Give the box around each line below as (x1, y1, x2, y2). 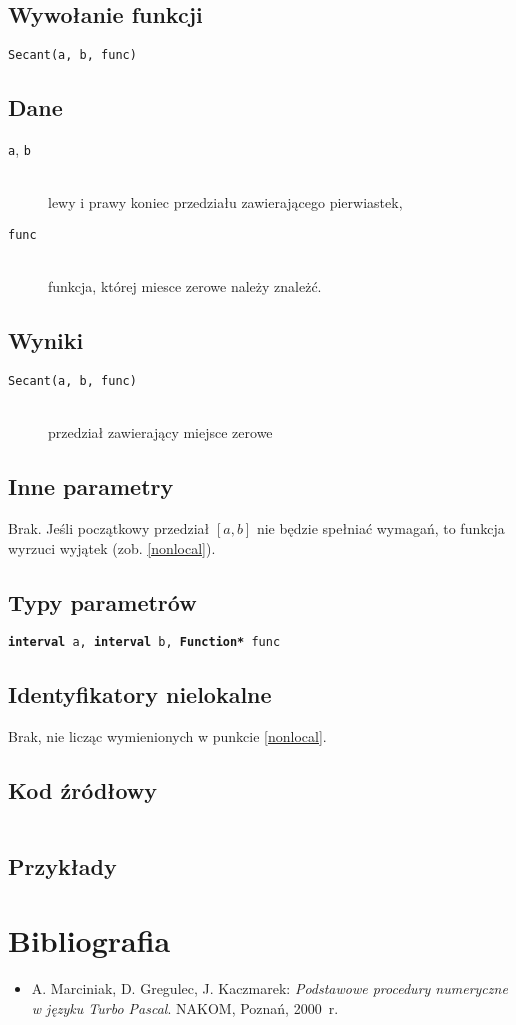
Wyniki (8, 325, 84, 356)
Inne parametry (8, 471, 174, 502)
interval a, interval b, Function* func (8, 635, 281, 650)
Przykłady (8, 851, 117, 882)
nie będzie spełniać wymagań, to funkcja (256, 518, 505, 538)
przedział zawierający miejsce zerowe (48, 422, 273, 443)
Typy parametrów (8, 586, 197, 617)
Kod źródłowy (8, 775, 158, 806)
